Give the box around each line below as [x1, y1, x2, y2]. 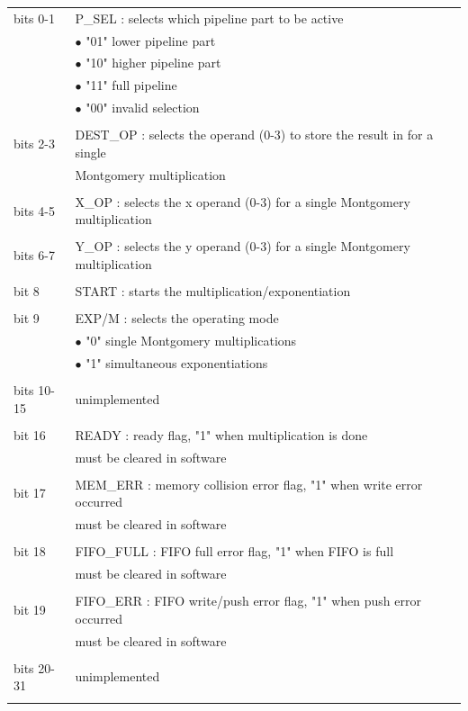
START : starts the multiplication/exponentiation [75, 282, 351, 301]
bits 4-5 [13, 201, 55, 220]
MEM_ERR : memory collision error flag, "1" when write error [75, 474, 423, 493]
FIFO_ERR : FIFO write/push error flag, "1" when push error [75, 591, 421, 610]
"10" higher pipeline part [85, 53, 221, 72]
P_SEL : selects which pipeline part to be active [75, 8, 344, 27]
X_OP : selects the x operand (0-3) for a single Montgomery [75, 192, 410, 211]
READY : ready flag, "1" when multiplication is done [75, 425, 368, 444]
